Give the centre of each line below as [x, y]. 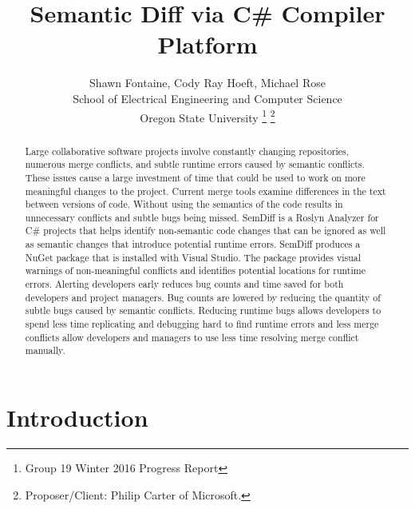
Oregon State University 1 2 [207, 116]
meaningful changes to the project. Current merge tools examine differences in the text [206, 191]
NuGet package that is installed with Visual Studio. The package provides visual [193, 257]
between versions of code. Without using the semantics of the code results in [184, 204]
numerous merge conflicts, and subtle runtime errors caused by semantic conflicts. [195, 164]
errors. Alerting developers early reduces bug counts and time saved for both [184, 284]
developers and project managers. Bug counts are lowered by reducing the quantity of [203, 297]
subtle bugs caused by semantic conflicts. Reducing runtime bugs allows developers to [203, 310]
